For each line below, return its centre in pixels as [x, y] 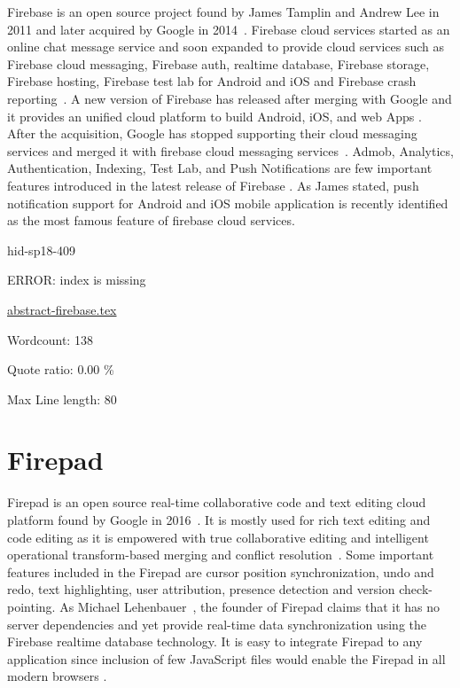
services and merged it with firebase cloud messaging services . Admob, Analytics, [230, 150]
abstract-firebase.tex [62, 309]
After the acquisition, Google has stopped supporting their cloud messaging [212, 133]
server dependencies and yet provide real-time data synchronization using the [217, 624]
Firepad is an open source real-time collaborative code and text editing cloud [217, 502]
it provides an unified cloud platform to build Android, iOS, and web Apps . [214, 116]
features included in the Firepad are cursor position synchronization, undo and [221, 571]
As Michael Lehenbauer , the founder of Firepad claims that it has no [250, 606]
